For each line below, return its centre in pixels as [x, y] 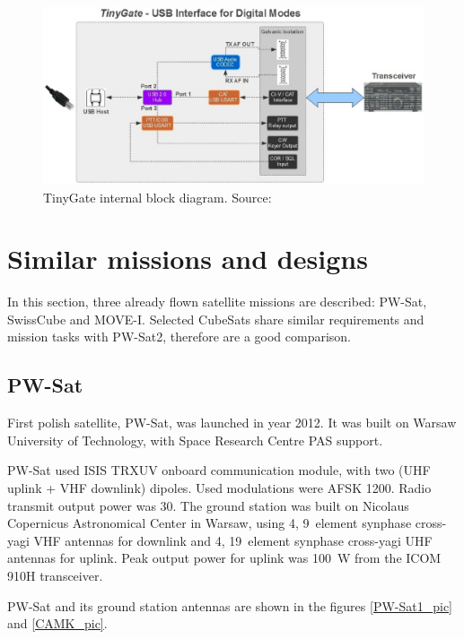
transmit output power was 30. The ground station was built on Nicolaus [208, 505]
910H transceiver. [55, 575]
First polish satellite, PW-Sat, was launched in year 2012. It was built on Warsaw [232, 423]
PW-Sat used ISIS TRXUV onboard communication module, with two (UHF [219, 470]
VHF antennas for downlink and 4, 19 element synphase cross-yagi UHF [233, 540]
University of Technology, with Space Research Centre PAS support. [195, 440]
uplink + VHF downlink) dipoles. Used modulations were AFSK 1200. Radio [219, 488]
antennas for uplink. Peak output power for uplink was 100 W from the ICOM [224, 558]
